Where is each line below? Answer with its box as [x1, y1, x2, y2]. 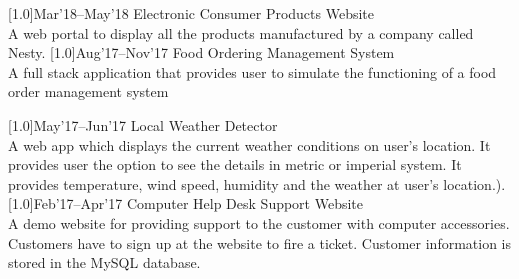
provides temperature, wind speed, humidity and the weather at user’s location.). [8, 173, 506, 194]
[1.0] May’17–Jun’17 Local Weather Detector [8, 114, 278, 135]
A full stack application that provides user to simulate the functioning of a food [8, 61, 497, 82]
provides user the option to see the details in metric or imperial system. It [8, 154, 462, 175]
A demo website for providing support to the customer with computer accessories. [8, 212, 510, 233]
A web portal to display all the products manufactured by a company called [8, 22, 474, 43]
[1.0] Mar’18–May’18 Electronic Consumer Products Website [8, 3, 374, 23]
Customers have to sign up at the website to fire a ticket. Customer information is [8, 232, 512, 253]
